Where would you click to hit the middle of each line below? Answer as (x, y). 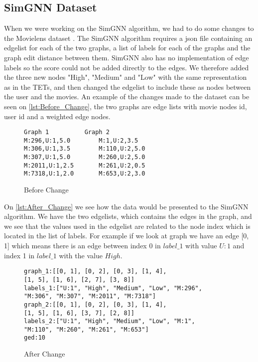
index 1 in (19, 255)
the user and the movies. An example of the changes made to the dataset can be (127, 96)
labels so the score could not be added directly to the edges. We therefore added (127, 67)
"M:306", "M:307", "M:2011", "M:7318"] (90, 296)
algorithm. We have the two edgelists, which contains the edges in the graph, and (128, 216)
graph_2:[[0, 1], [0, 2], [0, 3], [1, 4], (95, 304)
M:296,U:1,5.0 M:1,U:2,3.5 (81, 140)
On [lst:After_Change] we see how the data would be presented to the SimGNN (126, 206)
